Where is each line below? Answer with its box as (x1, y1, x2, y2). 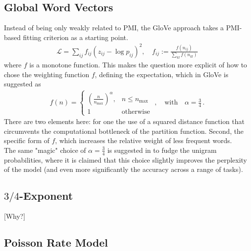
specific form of (4, 135, 50, 146)
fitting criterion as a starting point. (23, 32, 128, 42)
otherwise (121, 108, 150, 115)
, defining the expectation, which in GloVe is (94, 69, 228, 79)
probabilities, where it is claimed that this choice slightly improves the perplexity (4, 154, 247, 165)
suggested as (4, 79, 41, 89)
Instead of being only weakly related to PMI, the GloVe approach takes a (4, 22, 224, 33)
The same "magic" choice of (4, 145, 86, 155)
